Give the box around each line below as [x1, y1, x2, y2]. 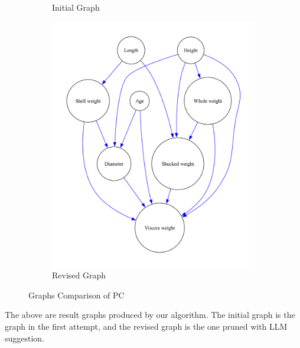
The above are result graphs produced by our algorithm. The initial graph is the [5, 308, 295, 321]
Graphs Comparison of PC [28, 288, 125, 301]
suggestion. [5, 331, 45, 344]
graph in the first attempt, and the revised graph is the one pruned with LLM [5, 320, 288, 332]
